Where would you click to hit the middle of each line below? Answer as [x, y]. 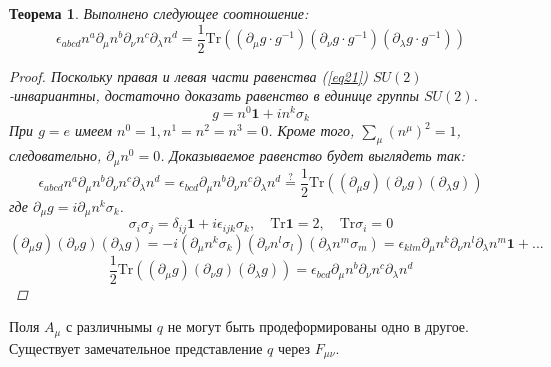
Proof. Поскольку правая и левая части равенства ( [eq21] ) [188, 75]
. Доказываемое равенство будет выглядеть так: [312, 155]
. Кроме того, [311, 130]
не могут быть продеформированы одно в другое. [318, 326]
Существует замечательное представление [136, 347]
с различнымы [109, 326]
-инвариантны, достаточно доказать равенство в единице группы [214, 95]
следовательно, [55, 155]
